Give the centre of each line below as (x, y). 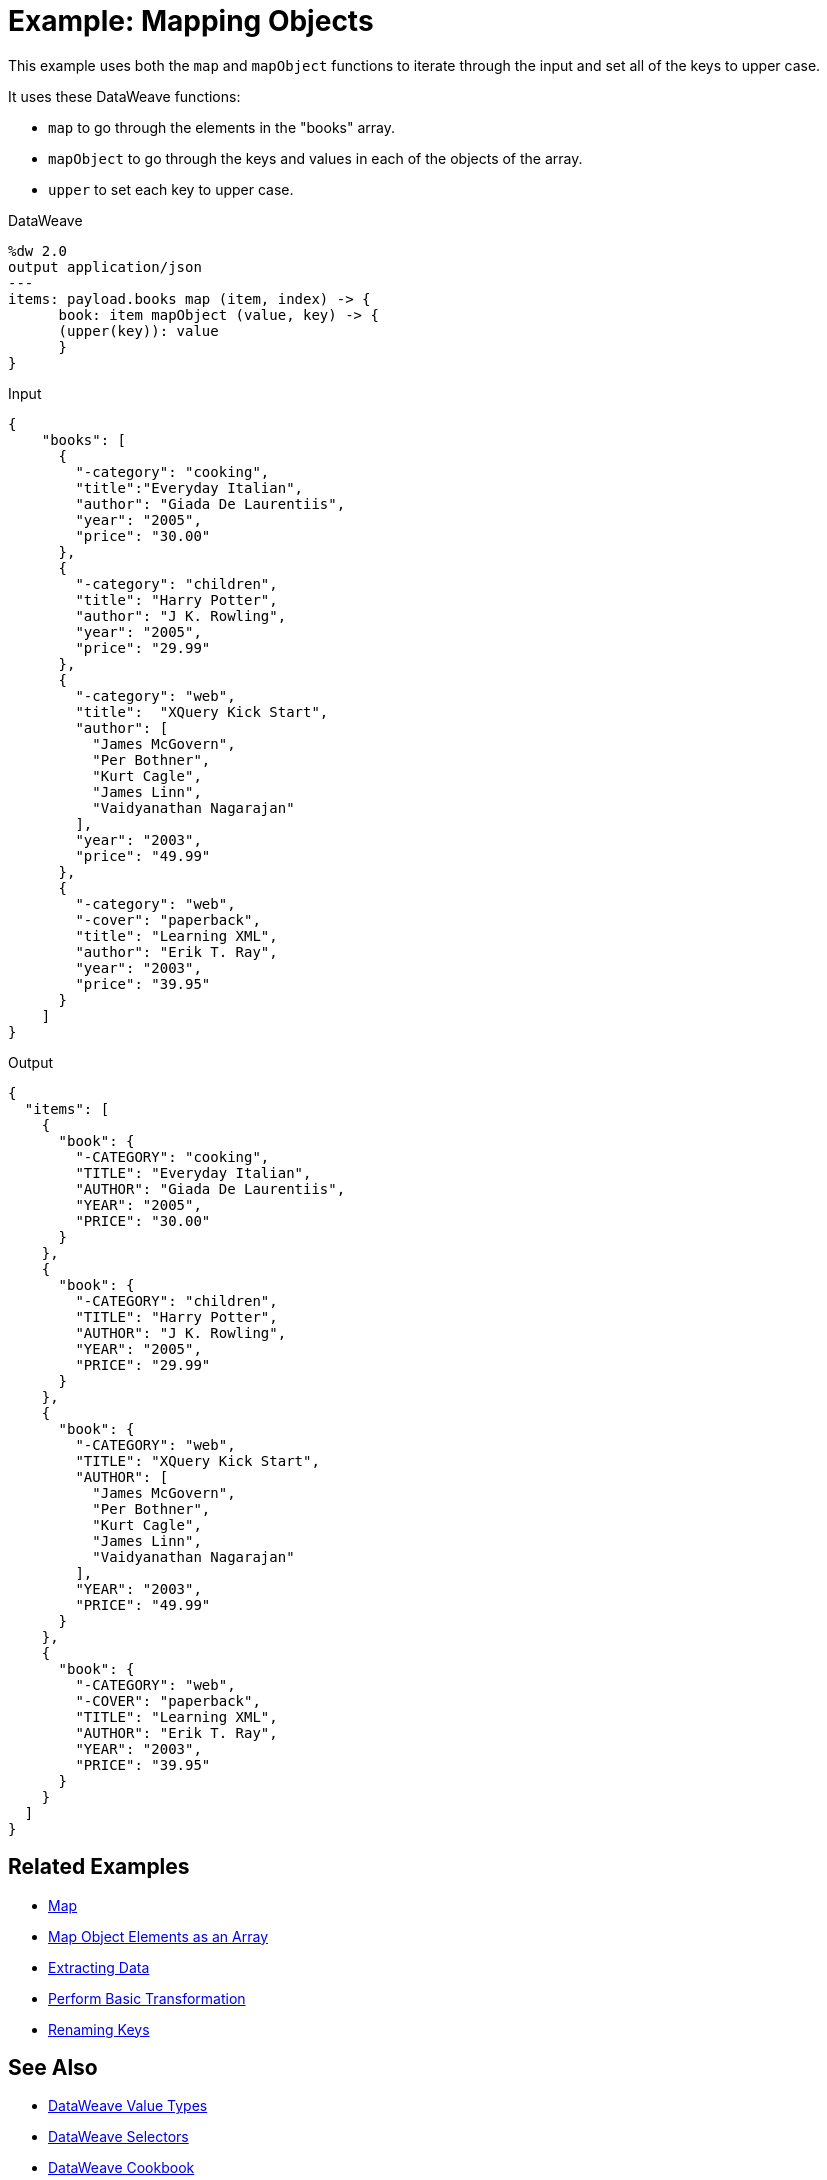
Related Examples (99, 1867)
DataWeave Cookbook (121, 2168)
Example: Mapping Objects (191, 21)
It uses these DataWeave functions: (124, 96)
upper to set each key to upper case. (171, 189)
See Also (53, 2068)
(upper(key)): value (138, 330)
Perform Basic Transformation (147, 1998)
